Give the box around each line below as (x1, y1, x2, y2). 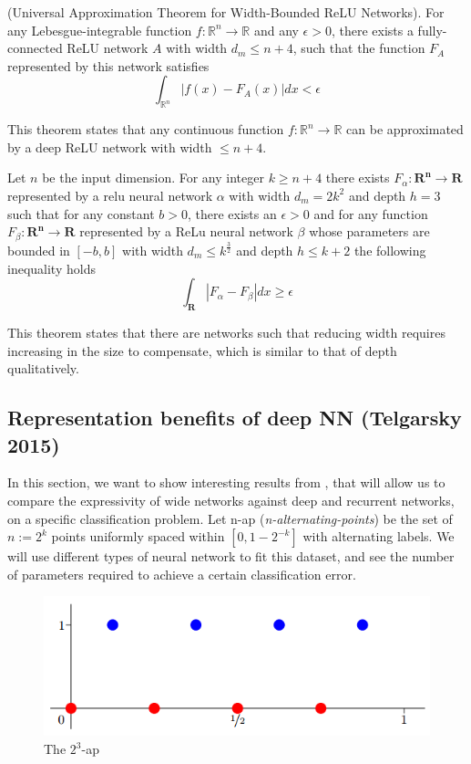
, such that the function (292, 38, 425, 58)
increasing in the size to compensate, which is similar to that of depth (7, 340, 397, 360)
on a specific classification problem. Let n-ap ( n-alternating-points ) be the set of (7, 508, 453, 528)
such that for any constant (7, 204, 155, 223)
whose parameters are (309, 222, 430, 241)
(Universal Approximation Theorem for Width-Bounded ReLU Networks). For (7, 3, 445, 21)
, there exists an (187, 204, 277, 223)
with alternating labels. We (302, 527, 455, 546)
